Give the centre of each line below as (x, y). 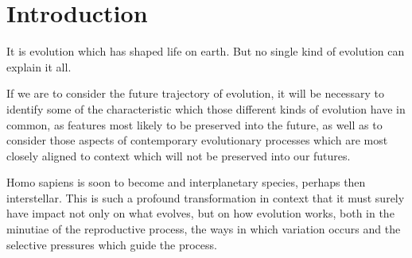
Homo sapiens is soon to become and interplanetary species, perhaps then (186, 182)
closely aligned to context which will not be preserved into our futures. (179, 155)
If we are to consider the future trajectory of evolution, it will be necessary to (195, 93)
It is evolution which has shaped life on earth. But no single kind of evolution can (206, 51)
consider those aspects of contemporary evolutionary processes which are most (197, 140)
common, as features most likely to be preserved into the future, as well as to (194, 124)
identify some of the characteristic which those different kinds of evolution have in (206, 108)
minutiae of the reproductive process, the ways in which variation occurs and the (204, 229)
